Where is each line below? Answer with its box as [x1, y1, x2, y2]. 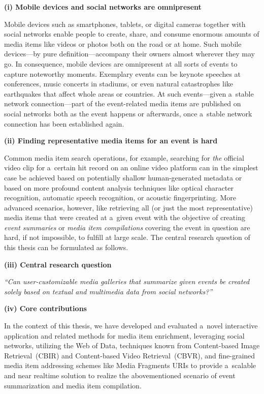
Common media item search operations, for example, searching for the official [4, 152, 244, 163]
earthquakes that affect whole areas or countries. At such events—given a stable [4, 88, 254, 99]
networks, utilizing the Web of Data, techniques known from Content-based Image [4, 340, 260, 351]
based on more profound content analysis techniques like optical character [4, 182, 234, 193]
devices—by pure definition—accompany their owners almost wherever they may [4, 48, 255, 59]
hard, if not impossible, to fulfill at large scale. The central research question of [4, 232, 250, 243]
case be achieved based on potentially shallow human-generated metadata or [4, 172, 242, 183]
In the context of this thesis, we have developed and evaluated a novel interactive [4, 320, 258, 331]
